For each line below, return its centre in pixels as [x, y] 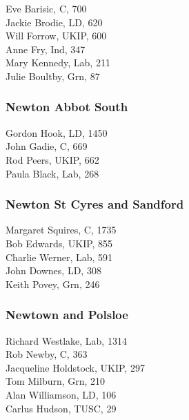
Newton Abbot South [67, 107]
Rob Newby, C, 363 [47, 354]
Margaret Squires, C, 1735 [61, 230]
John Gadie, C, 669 [47, 146]
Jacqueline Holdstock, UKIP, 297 [75, 367]
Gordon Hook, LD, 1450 [57, 132]
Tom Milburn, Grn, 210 [56, 381]
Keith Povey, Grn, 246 [53, 284]
